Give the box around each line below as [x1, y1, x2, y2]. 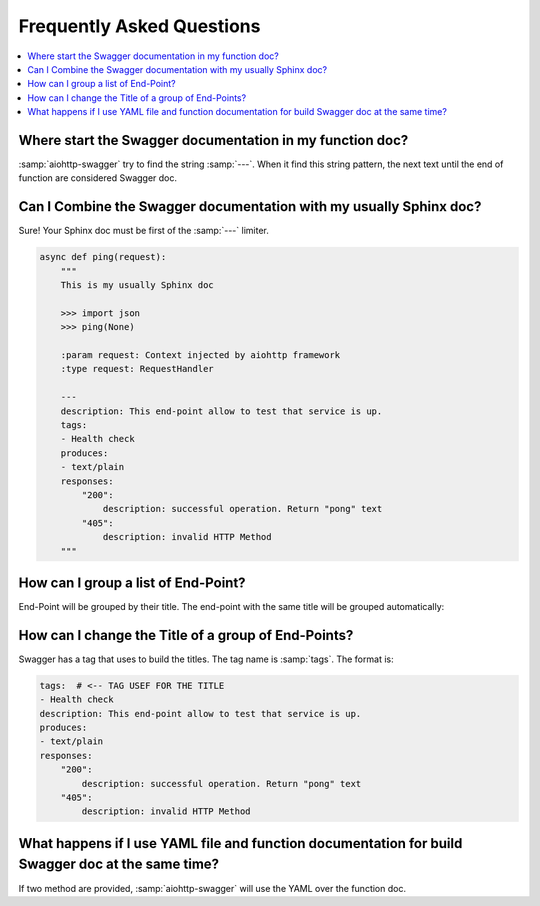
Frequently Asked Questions [18, 15, 261, 37]
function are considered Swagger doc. [18, 172, 178, 184]
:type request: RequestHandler [60, 363, 214, 375]
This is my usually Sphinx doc [60, 280, 214, 291]
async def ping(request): [39, 251, 167, 263]
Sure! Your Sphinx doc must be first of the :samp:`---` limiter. [18, 225, 269, 237]
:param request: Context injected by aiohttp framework [60, 350, 341, 361]
